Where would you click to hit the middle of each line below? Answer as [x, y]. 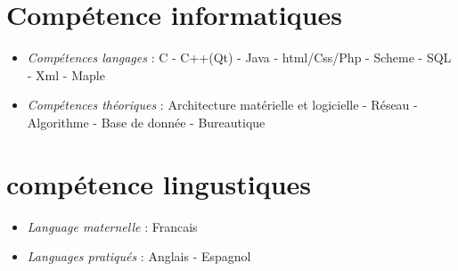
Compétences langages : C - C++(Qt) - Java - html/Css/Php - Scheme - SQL [239, 57]
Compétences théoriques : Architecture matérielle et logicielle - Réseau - [222, 105]
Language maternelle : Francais [112, 226]
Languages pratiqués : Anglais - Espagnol [139, 256]
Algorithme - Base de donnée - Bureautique [146, 122]
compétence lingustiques [159, 183]
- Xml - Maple [66, 74]
